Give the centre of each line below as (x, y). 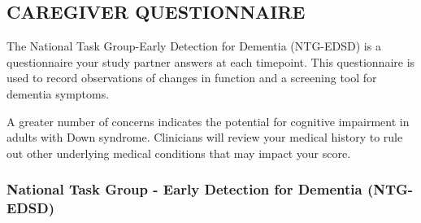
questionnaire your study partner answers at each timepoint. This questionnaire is (211, 61)
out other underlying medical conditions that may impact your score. (179, 153)
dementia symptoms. (58, 93)
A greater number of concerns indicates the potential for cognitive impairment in (208, 121)
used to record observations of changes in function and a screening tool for (192, 78)
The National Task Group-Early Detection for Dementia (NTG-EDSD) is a (194, 46)
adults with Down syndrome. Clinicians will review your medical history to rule (205, 137)
